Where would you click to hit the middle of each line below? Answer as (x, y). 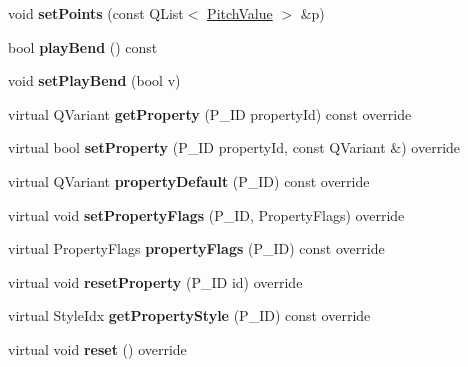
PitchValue (240, 13)
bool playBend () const (83, 46)
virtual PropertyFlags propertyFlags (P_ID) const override (196, 248)
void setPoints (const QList (96, 13)
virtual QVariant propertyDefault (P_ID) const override (189, 180)
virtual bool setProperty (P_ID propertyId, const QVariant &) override (234, 147)
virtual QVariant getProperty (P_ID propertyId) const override (210, 113)
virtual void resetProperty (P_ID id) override (155, 281)
